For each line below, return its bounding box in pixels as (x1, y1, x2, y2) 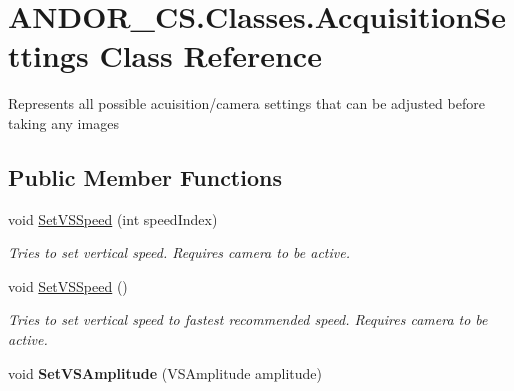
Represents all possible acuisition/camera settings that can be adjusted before (8, 93, 485, 114)
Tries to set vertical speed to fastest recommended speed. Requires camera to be (8, 309, 488, 330)
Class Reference (99, 35, 322, 76)
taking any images (8, 112, 119, 133)
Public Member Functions (8, 161, 282, 192)
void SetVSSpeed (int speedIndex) (8, 208, 218, 229)
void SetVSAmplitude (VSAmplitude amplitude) (8, 362, 322, 383)
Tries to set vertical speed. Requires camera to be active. (8, 242, 350, 263)
